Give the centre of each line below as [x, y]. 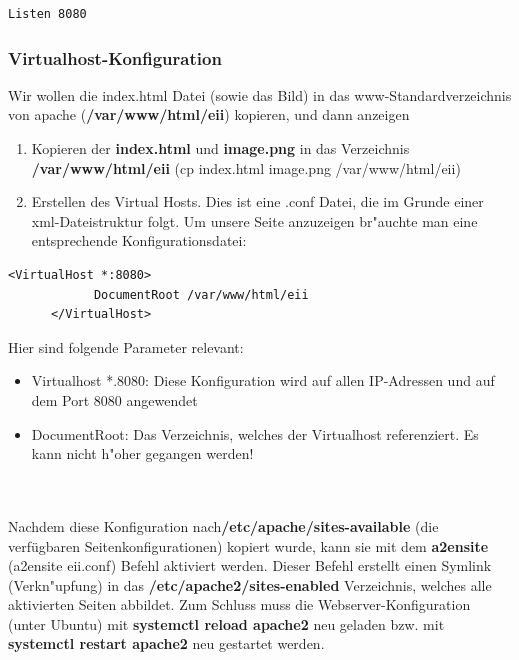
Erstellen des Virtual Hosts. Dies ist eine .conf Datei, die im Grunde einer [257, 201]
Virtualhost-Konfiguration [115, 57]
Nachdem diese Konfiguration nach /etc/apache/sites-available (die [223, 525]
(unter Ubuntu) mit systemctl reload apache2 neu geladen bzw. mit [226, 623]
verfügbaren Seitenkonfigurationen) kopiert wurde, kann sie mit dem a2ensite [248, 545]
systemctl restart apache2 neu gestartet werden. [166, 643]
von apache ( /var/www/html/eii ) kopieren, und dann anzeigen [209, 114]
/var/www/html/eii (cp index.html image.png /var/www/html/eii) [246, 167]
